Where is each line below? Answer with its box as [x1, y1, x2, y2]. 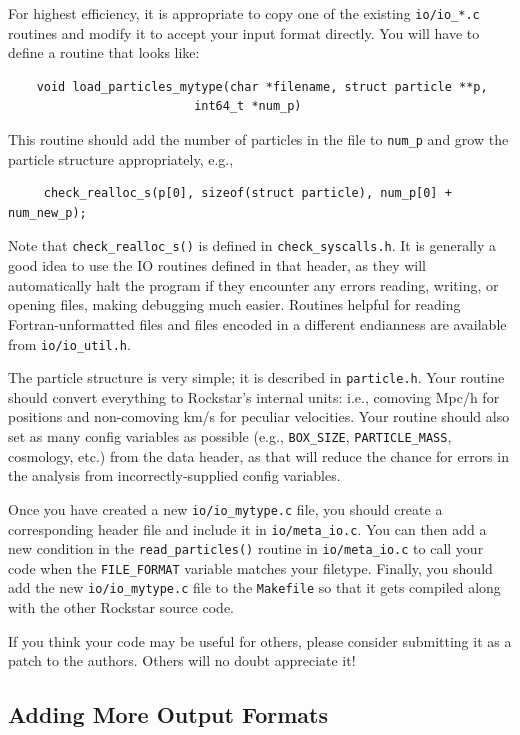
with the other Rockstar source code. [8, 597, 235, 618]
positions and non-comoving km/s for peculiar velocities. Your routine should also [8, 406, 510, 427]
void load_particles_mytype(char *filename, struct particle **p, [36, 79, 488, 94]
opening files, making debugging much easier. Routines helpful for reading [8, 294, 461, 315]
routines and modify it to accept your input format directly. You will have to [8, 22, 480, 43]
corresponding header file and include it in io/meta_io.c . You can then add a [8, 518, 487, 539]
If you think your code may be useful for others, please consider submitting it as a [8, 630, 512, 651]
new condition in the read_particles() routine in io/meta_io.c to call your [8, 538, 484, 559]
